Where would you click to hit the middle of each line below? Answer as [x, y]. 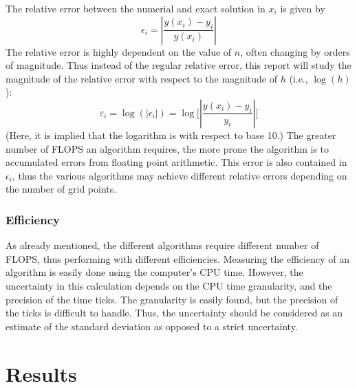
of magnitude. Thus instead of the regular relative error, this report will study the [178, 65]
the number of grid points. [61, 189]
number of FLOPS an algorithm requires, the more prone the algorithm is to [167, 148]
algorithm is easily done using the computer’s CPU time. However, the [154, 272]
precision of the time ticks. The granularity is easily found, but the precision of [172, 299]
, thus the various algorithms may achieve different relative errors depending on [180, 175]
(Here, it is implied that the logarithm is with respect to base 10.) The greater [171, 134]
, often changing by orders [295, 51]
